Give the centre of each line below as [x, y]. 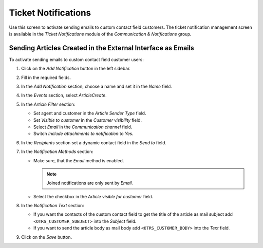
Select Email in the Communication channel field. [83, 127]
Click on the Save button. [47, 237]
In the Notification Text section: [53, 206]
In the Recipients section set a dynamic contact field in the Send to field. [94, 143]
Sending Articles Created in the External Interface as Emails [102, 48]
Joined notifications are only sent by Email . [90, 183]
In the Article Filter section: [48, 104]
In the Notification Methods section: [57, 152]
